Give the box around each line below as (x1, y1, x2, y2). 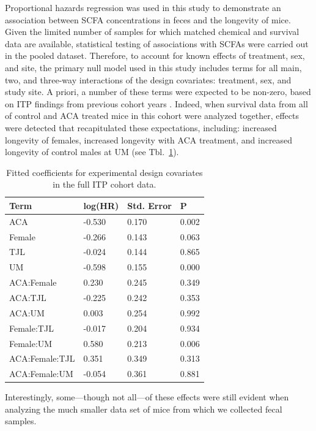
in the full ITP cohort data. (53, 178, 156, 191)
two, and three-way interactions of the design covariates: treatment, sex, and (5, 73, 292, 86)
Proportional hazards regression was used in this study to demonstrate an (5, 1, 281, 13)
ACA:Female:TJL (9, 352, 75, 365)
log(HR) (83, 199, 119, 212)
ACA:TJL (9, 291, 46, 303)
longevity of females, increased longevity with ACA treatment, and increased (5, 133, 293, 146)
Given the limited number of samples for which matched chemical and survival (5, 25, 299, 38)
